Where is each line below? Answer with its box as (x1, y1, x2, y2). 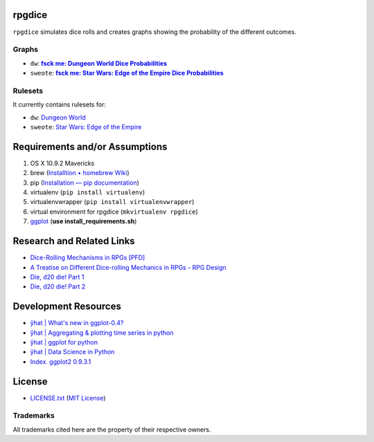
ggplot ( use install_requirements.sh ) (30, 217, 137, 225)
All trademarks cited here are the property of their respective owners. (12, 425, 211, 434)
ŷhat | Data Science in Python (30, 348, 115, 356)
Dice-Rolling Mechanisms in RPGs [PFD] (30, 253, 145, 262)
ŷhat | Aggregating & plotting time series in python (30, 329, 174, 337)
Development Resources (12, 301, 121, 313)
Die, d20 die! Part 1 (30, 273, 84, 281)
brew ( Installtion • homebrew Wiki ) (30, 169, 130, 177)
